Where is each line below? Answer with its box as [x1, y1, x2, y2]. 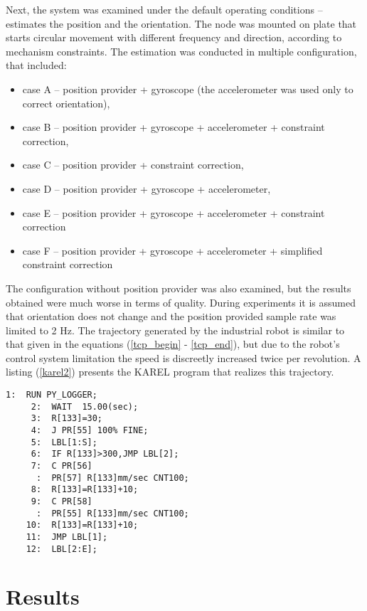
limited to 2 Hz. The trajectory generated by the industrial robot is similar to [6, 322, 345, 337]
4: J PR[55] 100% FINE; [31, 425, 149, 436]
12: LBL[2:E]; [26, 543, 97, 554]
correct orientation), [22, 95, 110, 110]
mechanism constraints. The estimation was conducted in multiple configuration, [6, 43, 357, 58]
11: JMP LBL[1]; [26, 531, 108, 542]
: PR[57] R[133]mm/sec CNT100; [36, 472, 189, 483]
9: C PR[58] [31, 496, 92, 506]
